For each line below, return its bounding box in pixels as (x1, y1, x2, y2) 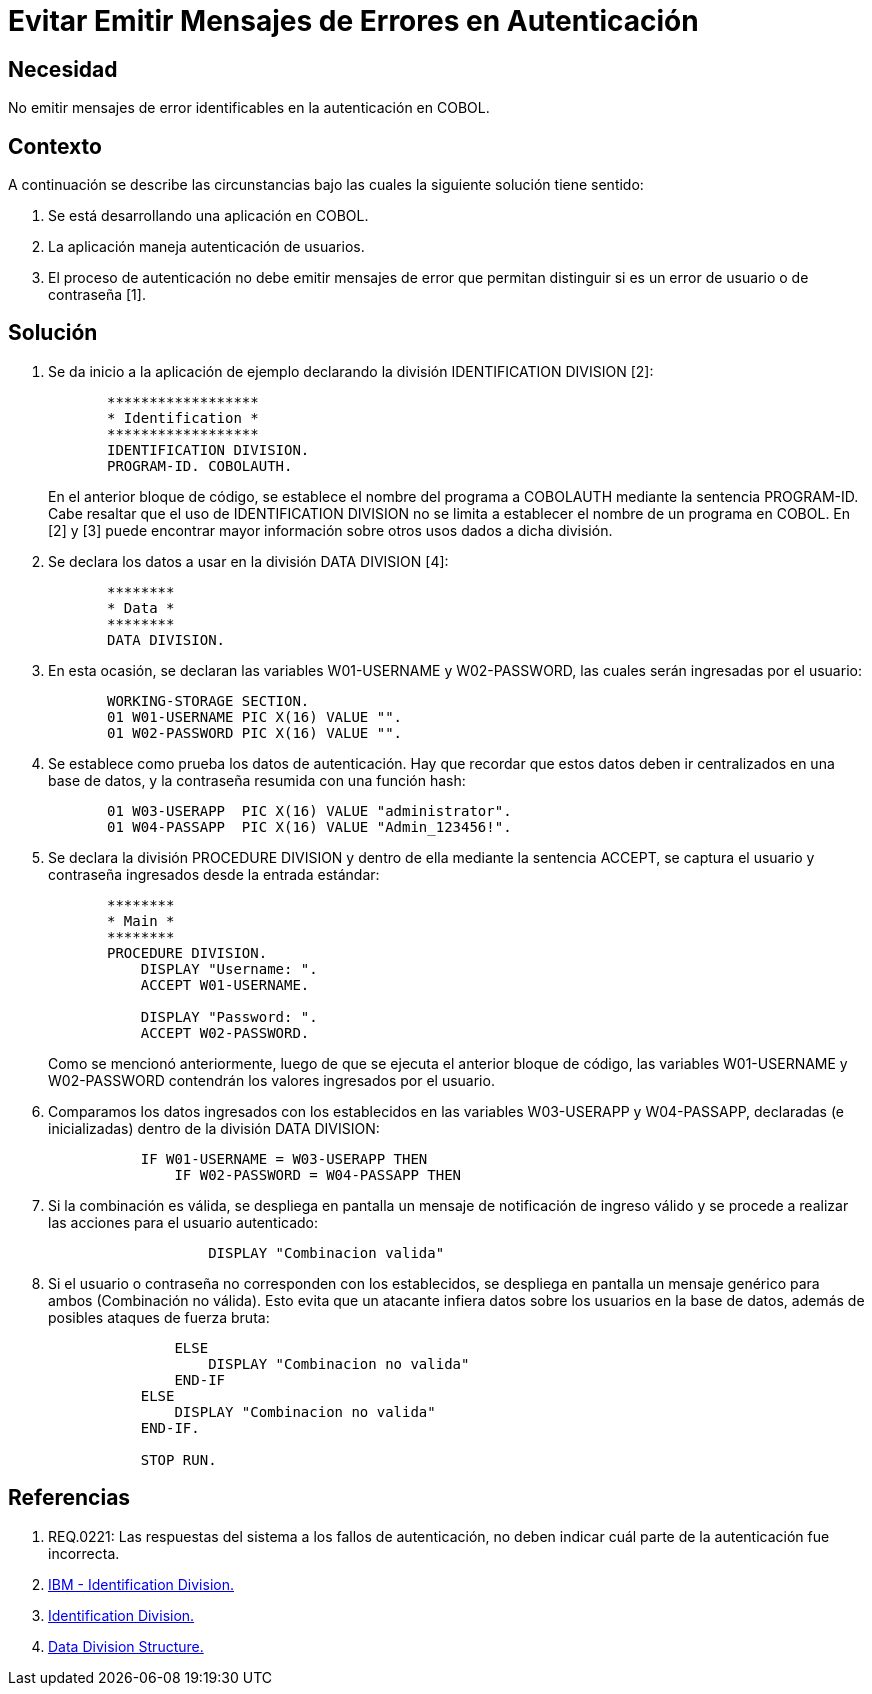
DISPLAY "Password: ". (140, 1008, 318, 1025)
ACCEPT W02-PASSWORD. (140, 1024, 310, 1041)
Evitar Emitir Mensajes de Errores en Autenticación (8, 4, 699, 38)
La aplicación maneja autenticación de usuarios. (48, 238, 365, 256)
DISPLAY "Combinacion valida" (208, 1244, 445, 1261)
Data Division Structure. (48, 1637, 204, 1655)
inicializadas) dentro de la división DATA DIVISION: (48, 1119, 380, 1137)
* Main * (107, 912, 175, 929)
